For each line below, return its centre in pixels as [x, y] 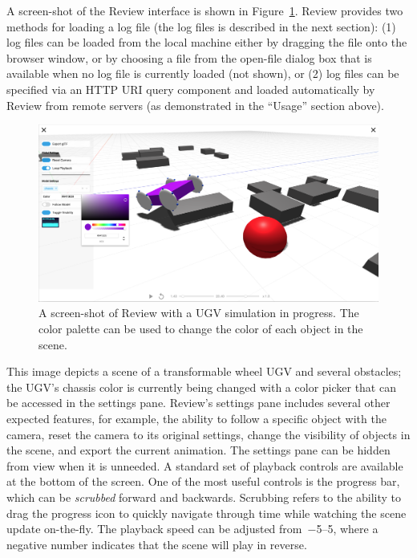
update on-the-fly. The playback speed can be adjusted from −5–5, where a [192, 529]
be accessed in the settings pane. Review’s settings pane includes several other [198, 403]
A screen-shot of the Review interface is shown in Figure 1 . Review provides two [205, 10]
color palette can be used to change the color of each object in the [201, 329]
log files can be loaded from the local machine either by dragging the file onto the [207, 42]
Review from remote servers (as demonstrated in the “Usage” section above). [195, 105]
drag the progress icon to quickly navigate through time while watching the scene [206, 513]
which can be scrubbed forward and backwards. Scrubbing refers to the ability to [204, 497]
